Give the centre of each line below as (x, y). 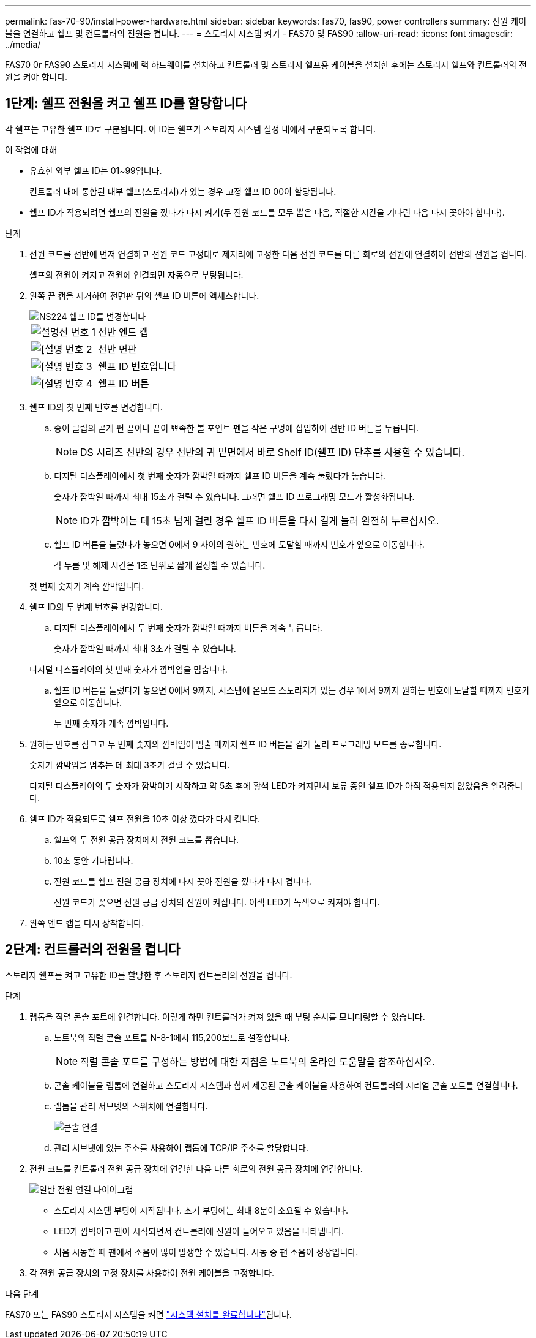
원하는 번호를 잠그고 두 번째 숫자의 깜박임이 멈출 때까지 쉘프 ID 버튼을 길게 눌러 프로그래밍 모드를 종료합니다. (236, 744)
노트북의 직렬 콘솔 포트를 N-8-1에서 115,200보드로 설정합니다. (172, 1037)
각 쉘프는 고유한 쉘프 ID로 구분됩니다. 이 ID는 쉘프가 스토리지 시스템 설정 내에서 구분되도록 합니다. (191, 129)
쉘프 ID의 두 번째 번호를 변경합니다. (96, 607)
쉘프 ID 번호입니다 (137, 366)
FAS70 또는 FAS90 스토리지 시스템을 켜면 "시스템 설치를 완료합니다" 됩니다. (148, 1314)
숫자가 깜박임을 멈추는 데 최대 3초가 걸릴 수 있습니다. (130, 765)
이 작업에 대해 (31, 149)
